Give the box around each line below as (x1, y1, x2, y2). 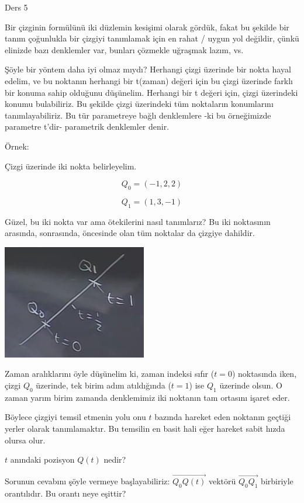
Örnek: (5, 140, 29, 152)
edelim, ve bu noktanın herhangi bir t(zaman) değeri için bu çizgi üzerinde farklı (5, 74, 293, 86)
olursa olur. (5, 433, 46, 446)
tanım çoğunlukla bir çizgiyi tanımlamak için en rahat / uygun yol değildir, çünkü (5, 32, 299, 44)
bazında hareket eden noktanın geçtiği (154, 411, 291, 423)
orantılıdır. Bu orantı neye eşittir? (5, 487, 126, 499)
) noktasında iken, (232, 367, 297, 380)
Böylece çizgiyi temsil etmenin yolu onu (5, 411, 146, 423)
